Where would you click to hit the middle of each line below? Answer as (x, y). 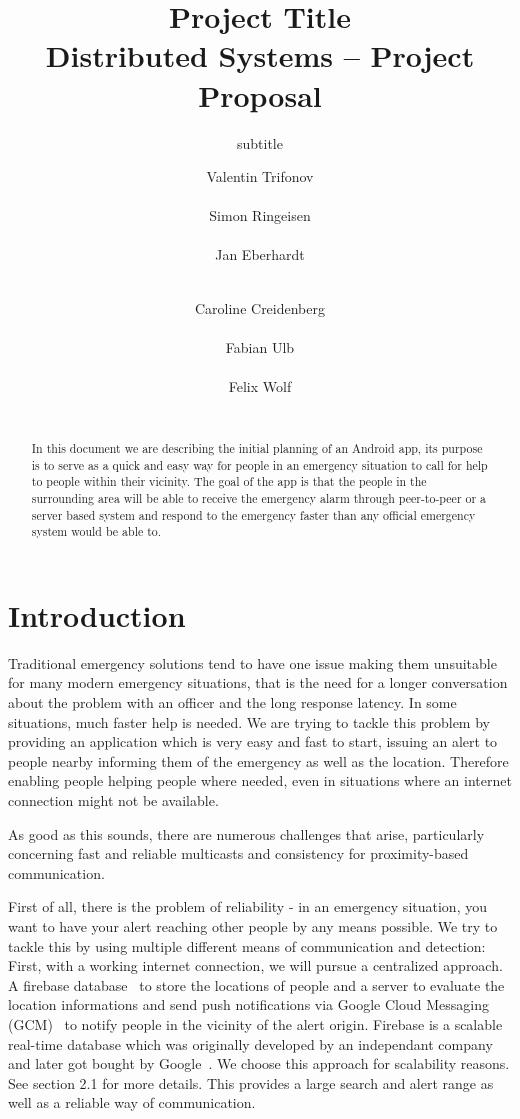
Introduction (97, 614)
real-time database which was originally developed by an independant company (250, 1043)
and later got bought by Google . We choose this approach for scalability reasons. (259, 1063)
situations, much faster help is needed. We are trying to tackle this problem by (249, 721)
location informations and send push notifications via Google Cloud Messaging (248, 1004)
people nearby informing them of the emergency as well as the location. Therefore (258, 760)
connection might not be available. (113, 800)
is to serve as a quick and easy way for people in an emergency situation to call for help (259, 464)
